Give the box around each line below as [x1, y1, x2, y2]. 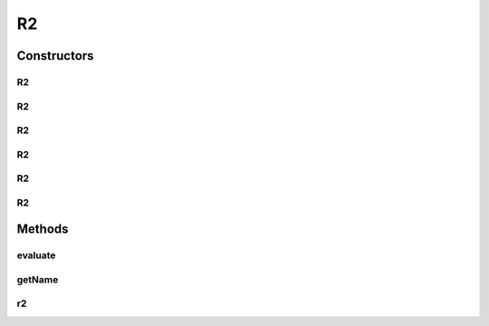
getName [16, 273, 59, 285]
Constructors [16, 48, 94, 63]
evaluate [16, 249, 56, 262]
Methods [16, 222, 69, 237]
